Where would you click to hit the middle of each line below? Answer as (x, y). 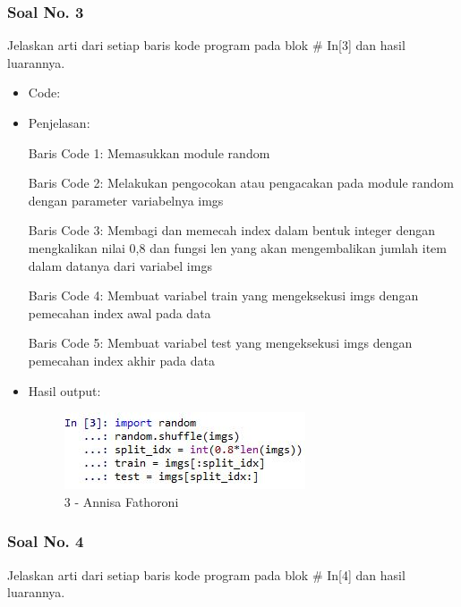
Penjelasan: (59, 122)
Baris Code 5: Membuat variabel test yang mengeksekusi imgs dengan (220, 343)
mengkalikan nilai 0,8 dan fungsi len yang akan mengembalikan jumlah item (237, 247)
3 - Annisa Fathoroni (121, 501)
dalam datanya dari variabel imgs (120, 265)
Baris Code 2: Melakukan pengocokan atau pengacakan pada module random (241, 183)
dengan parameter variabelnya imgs (126, 200)
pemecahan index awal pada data (120, 312)
